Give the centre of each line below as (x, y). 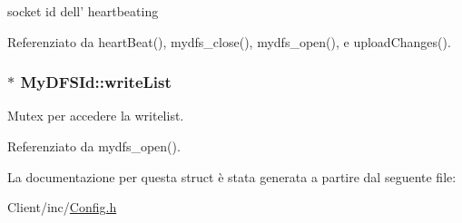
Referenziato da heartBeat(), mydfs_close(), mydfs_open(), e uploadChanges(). (229, 41)
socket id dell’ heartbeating (83, 11)
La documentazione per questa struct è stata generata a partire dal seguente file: (232, 176)
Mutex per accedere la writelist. (96, 116)
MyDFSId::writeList (96, 82)
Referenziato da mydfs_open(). (94, 146)
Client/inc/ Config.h (62, 207)
